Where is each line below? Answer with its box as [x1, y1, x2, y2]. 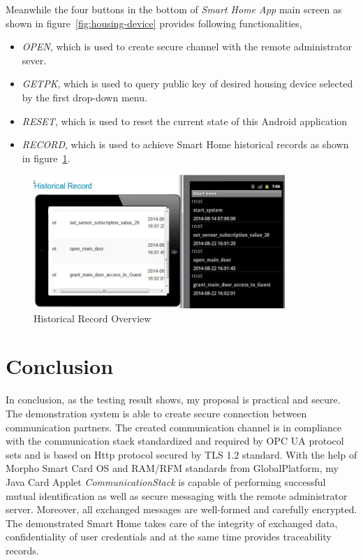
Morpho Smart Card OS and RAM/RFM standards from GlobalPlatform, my [6, 461, 339, 475]
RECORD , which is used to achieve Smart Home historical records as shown [22, 137, 349, 152]
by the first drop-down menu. [22, 89, 147, 104]
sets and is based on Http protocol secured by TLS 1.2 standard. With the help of [6, 447, 357, 461]
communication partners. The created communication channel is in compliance [6, 419, 342, 434]
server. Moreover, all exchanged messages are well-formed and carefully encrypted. [6, 502, 357, 517]
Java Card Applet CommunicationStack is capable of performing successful [6, 474, 326, 489]
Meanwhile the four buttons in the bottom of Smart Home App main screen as [6, 2, 342, 16]
